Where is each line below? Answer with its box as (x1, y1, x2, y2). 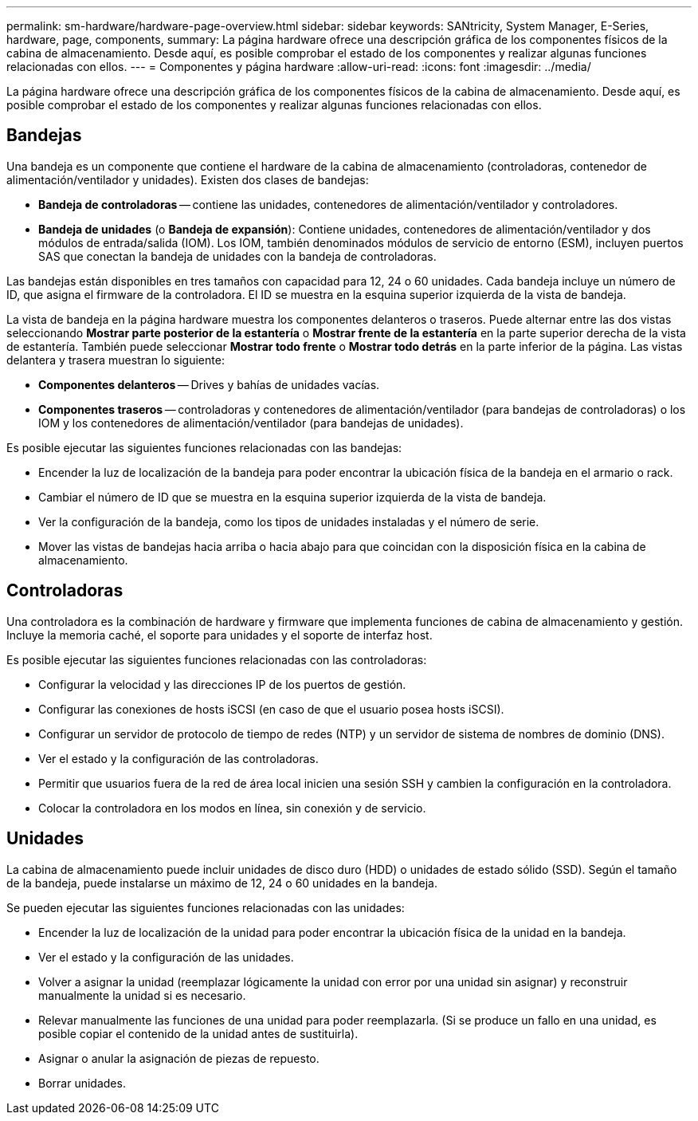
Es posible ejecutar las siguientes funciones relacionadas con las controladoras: (6, 652, 427, 667)
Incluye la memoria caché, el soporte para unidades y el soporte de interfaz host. (6, 627, 433, 642)
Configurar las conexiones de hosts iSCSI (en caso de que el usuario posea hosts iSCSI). (38, 702, 504, 716)
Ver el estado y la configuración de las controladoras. (38, 751, 319, 765)
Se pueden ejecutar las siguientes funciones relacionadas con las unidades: (6, 900, 405, 914)
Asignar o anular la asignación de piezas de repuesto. (38, 1051, 320, 1065)
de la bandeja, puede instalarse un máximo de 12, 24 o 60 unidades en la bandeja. (6, 875, 437, 890)
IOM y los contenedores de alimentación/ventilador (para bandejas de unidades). (38, 415, 464, 430)
